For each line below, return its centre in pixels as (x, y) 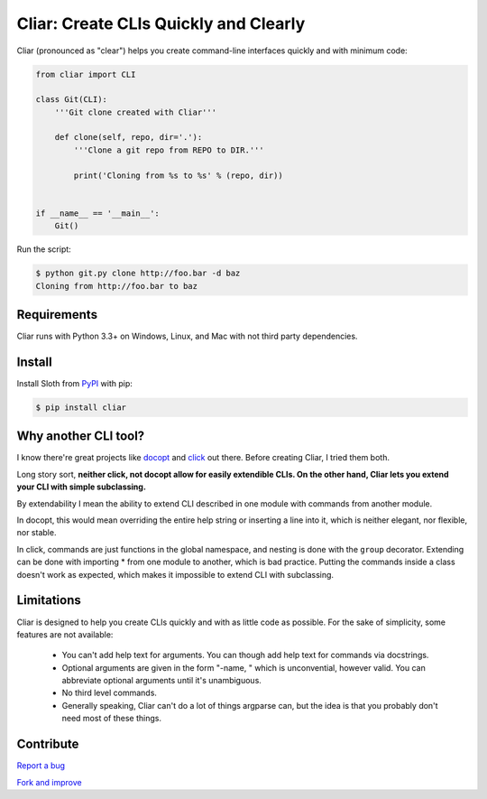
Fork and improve (50, 782)
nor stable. (37, 533)
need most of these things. (112, 719)
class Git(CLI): (72, 100)
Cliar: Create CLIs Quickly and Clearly (161, 23)
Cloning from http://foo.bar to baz (117, 286)
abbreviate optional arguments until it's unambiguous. (161, 681)
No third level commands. (110, 693)
